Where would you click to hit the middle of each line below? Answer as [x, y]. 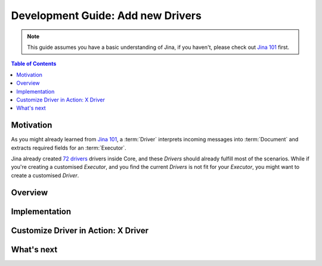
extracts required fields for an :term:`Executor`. [69, 148]
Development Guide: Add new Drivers [106, 16]
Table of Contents [34, 64]
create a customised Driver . [45, 175]
